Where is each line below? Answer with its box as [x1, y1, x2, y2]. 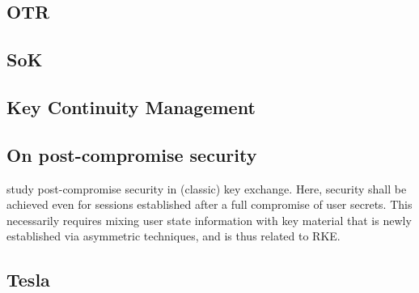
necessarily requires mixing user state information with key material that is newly [6, 211, 412, 228]
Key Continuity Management [6, 94, 256, 119]
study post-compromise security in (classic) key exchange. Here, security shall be [6, 180, 407, 197]
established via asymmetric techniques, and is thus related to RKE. [6, 227, 341, 244]
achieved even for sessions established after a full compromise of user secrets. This [6, 196, 413, 213]
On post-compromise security [6, 142, 257, 167]
